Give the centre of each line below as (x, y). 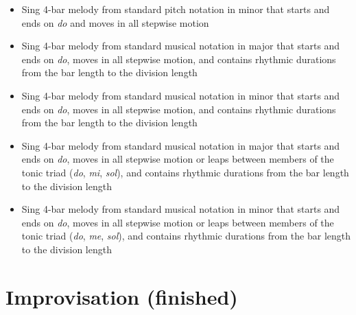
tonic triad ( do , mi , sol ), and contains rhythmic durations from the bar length (185, 172)
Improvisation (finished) (122, 296)
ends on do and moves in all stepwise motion (115, 22)
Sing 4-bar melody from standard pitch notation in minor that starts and (176, 9)
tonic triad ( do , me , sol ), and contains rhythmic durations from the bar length (186, 236)
